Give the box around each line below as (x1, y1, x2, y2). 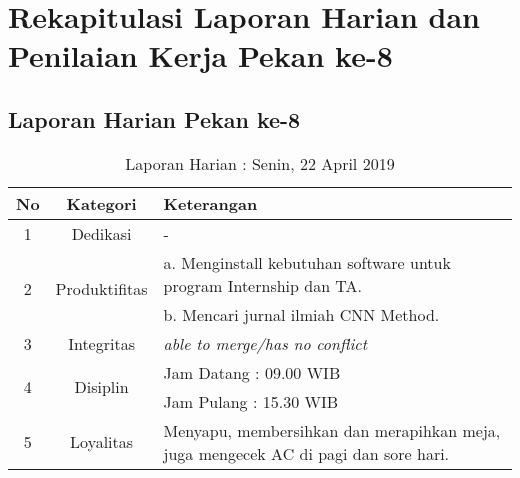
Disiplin (74, 375, 129, 399)
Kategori (66, 191, 137, 215)
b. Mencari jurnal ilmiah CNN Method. (163, 302, 440, 326)
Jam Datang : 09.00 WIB (163, 360, 341, 384)
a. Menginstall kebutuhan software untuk (163, 250, 451, 274)
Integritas (68, 331, 135, 355)
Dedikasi (71, 221, 132, 245)
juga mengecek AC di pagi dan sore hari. (163, 441, 450, 465)
